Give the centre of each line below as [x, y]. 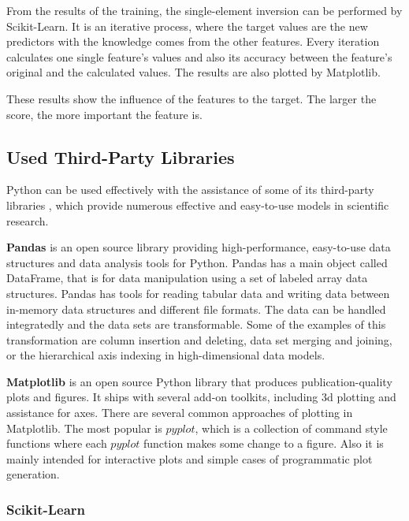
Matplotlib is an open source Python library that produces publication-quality [199, 381]
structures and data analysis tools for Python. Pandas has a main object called [197, 262]
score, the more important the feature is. [104, 114]
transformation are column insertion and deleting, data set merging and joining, [199, 339]
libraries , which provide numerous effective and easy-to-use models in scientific [198, 205]
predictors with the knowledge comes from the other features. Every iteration [193, 41]
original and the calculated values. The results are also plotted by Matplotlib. [193, 72]
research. [28, 220]
